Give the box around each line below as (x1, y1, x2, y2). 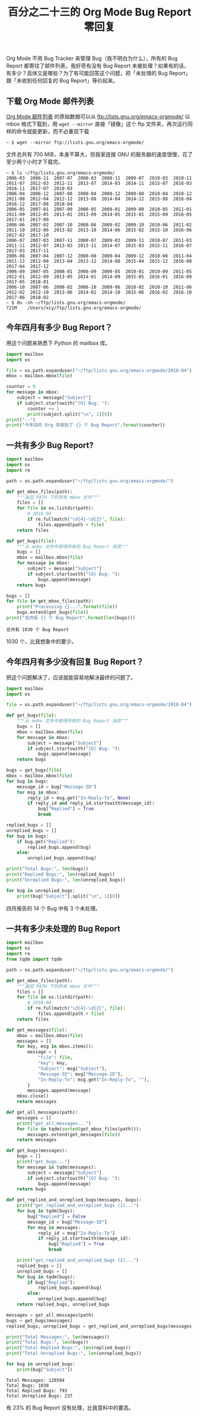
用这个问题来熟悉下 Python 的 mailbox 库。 (6, 339, 111, 346)
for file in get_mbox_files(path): (6, 598, 94, 604)
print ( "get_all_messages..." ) (17, 1120, 92, 1126)
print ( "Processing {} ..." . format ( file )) (17, 604, 118, 610)
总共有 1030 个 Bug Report (6, 626, 69, 632)
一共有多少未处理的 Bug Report (6, 924, 120, 934)
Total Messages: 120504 (6, 1377, 65, 1383)
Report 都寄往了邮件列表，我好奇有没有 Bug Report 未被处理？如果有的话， (6, 62, 190, 69)
